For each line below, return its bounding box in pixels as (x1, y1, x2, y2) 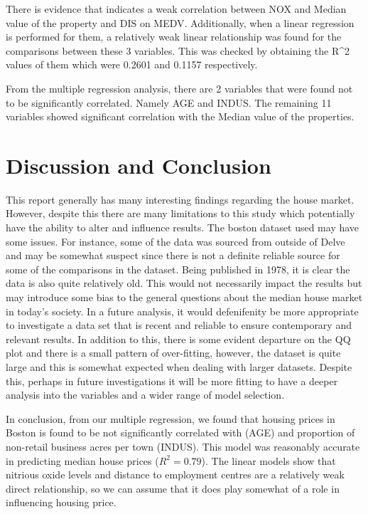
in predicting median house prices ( (6, 453, 159, 468)
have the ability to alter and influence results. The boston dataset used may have (6, 220, 359, 235)
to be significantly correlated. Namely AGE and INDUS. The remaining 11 (6, 95, 332, 110)
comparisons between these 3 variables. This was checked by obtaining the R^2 (6, 43, 350, 58)
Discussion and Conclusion (6, 150, 271, 179)
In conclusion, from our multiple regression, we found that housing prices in (6, 411, 335, 426)
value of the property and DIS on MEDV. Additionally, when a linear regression (6, 15, 355, 30)
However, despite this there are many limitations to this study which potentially (6, 206, 355, 221)
